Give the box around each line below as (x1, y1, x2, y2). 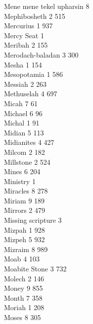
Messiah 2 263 (4, 78, 47, 89)
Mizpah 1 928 (4, 224, 45, 235)
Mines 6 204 (4, 166, 41, 177)
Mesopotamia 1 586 (4, 69, 63, 79)
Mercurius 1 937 (4, 20, 53, 31)
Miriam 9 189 (4, 195, 45, 205)
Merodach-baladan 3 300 (4, 49, 79, 60)
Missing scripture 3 (4, 215, 62, 225)
